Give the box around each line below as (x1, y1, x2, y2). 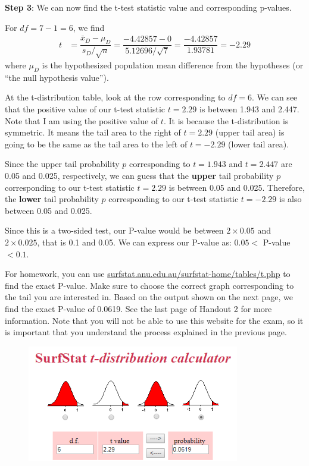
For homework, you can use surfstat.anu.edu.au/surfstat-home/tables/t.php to (5, 267, 291, 280)
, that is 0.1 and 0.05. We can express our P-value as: (37, 235, 232, 248)
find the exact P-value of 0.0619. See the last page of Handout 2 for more (5, 302, 272, 314)
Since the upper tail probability (5, 158, 120, 170)
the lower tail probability (5, 193, 99, 205)
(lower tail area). (228, 137, 289, 150)
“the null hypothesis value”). (5, 71, 109, 83)
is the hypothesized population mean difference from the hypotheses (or (42, 59, 304, 71)
